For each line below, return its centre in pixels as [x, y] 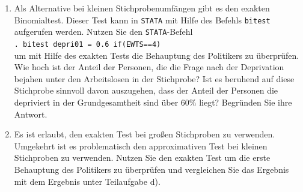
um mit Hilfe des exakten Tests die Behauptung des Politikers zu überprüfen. [157, 55]
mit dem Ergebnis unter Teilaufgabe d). [87, 181]
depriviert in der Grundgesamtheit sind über [96, 102]
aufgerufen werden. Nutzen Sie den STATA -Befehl [103, 31]
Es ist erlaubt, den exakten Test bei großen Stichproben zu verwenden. [145, 134]
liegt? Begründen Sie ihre [246, 102]
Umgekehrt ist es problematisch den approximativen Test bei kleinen [141, 145]
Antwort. [31, 114]
